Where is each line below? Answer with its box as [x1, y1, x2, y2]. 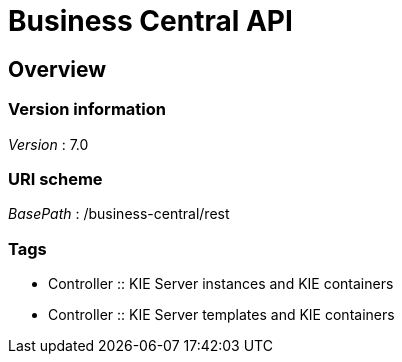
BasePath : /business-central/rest [8, 205, 230, 223]
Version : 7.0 [8, 135, 89, 153]
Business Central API [8, 4, 293, 38]
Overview [8, 56, 107, 82]
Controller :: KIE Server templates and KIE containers [48, 306, 395, 324]
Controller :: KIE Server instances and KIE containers [48, 275, 394, 293]
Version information [8, 99, 166, 120]
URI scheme [8, 168, 103, 189]
